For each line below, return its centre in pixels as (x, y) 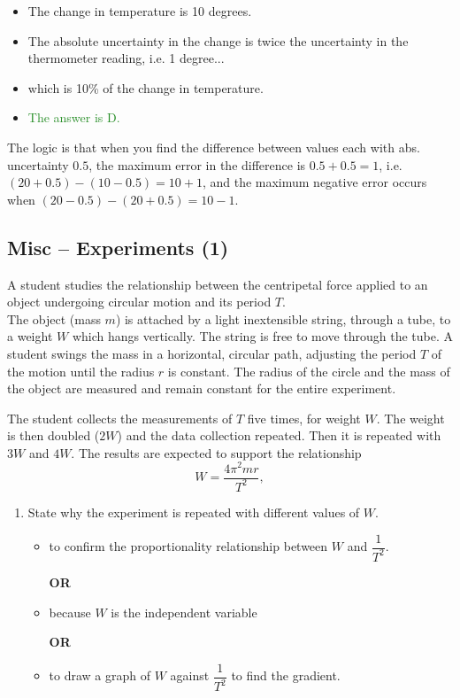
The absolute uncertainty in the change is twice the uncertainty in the (218, 40)
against (190, 675)
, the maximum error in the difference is (197, 164)
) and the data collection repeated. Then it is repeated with (279, 435)
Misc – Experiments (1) (118, 247)
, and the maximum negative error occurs (314, 182)
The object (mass (54, 318)
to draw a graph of (100, 675)
